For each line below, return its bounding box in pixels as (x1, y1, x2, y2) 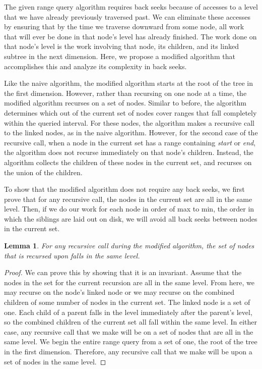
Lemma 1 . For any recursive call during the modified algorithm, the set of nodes (4, 240, 254, 251)
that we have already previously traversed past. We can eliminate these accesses (4, 11, 251, 22)
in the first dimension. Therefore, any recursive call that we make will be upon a (4, 346, 252, 356)
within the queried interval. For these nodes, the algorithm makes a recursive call (4, 117, 254, 128)
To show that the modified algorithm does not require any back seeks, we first (4, 184, 245, 194)
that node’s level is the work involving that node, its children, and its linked (4, 41, 239, 51)
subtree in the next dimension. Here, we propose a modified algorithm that (4, 50, 235, 61)
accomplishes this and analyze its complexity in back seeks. (4, 61, 187, 71)
